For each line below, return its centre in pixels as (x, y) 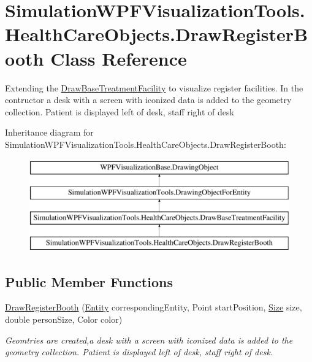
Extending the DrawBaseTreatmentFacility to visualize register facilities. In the (154, 87)
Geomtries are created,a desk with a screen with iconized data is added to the (149, 340)
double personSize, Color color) (64, 319)
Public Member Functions (89, 281)
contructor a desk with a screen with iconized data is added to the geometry (148, 100)
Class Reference (119, 58)
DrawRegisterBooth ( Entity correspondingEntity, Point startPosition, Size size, (154, 307)
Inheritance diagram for (49, 132)
